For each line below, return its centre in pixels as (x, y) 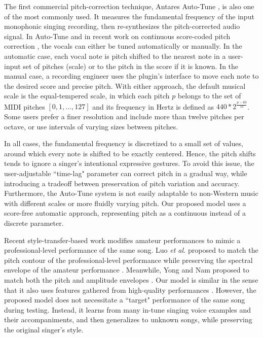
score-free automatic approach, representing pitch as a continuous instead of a (125, 213)
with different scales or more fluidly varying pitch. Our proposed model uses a (125, 203)
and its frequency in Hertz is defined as (153, 106)
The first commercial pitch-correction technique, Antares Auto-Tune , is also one (129, 6)
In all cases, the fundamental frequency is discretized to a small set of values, (124, 143)
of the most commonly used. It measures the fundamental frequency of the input (129, 16)
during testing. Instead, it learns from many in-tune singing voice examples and (128, 309)
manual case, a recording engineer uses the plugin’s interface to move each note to (131, 76)
